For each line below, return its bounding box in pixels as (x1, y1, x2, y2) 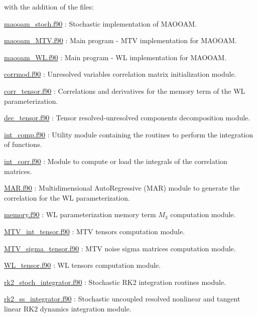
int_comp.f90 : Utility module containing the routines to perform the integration (4, 129, 253, 139)
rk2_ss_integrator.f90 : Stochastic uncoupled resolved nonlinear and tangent (4, 293, 240, 304)
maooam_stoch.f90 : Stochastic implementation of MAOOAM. (4, 18, 197, 29)
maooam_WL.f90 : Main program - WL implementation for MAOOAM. (4, 52, 227, 62)
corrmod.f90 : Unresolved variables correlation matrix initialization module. (4, 69, 236, 79)
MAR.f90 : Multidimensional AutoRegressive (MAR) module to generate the (4, 183, 240, 193)
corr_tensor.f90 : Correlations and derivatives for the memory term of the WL (4, 85, 245, 96)
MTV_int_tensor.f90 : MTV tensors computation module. (4, 226, 185, 236)
